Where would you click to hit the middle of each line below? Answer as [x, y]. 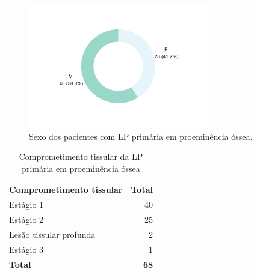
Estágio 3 [26, 249]
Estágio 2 [26, 219]
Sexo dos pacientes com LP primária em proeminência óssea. [141, 136]
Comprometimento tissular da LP [81, 156]
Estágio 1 [26, 204]
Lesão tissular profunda [52, 234]
